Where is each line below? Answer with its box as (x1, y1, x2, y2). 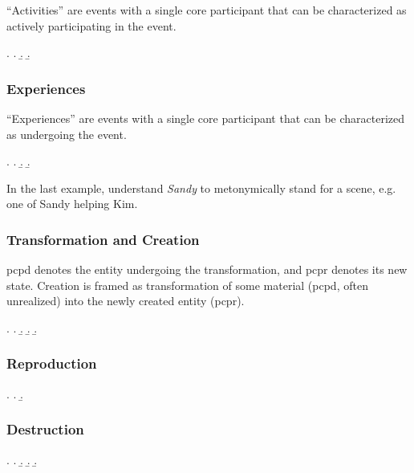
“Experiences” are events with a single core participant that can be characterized (6, 110, 405, 126)
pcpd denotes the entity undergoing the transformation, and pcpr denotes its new (6, 261, 408, 278)
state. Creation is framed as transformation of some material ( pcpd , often (6, 276, 368, 293)
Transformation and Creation (6, 229, 200, 249)
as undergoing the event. (6, 125, 127, 142)
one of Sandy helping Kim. (6, 195, 138, 212)
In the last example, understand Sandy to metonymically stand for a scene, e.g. (6, 179, 396, 196)
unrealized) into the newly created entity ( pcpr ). (6, 292, 245, 309)
